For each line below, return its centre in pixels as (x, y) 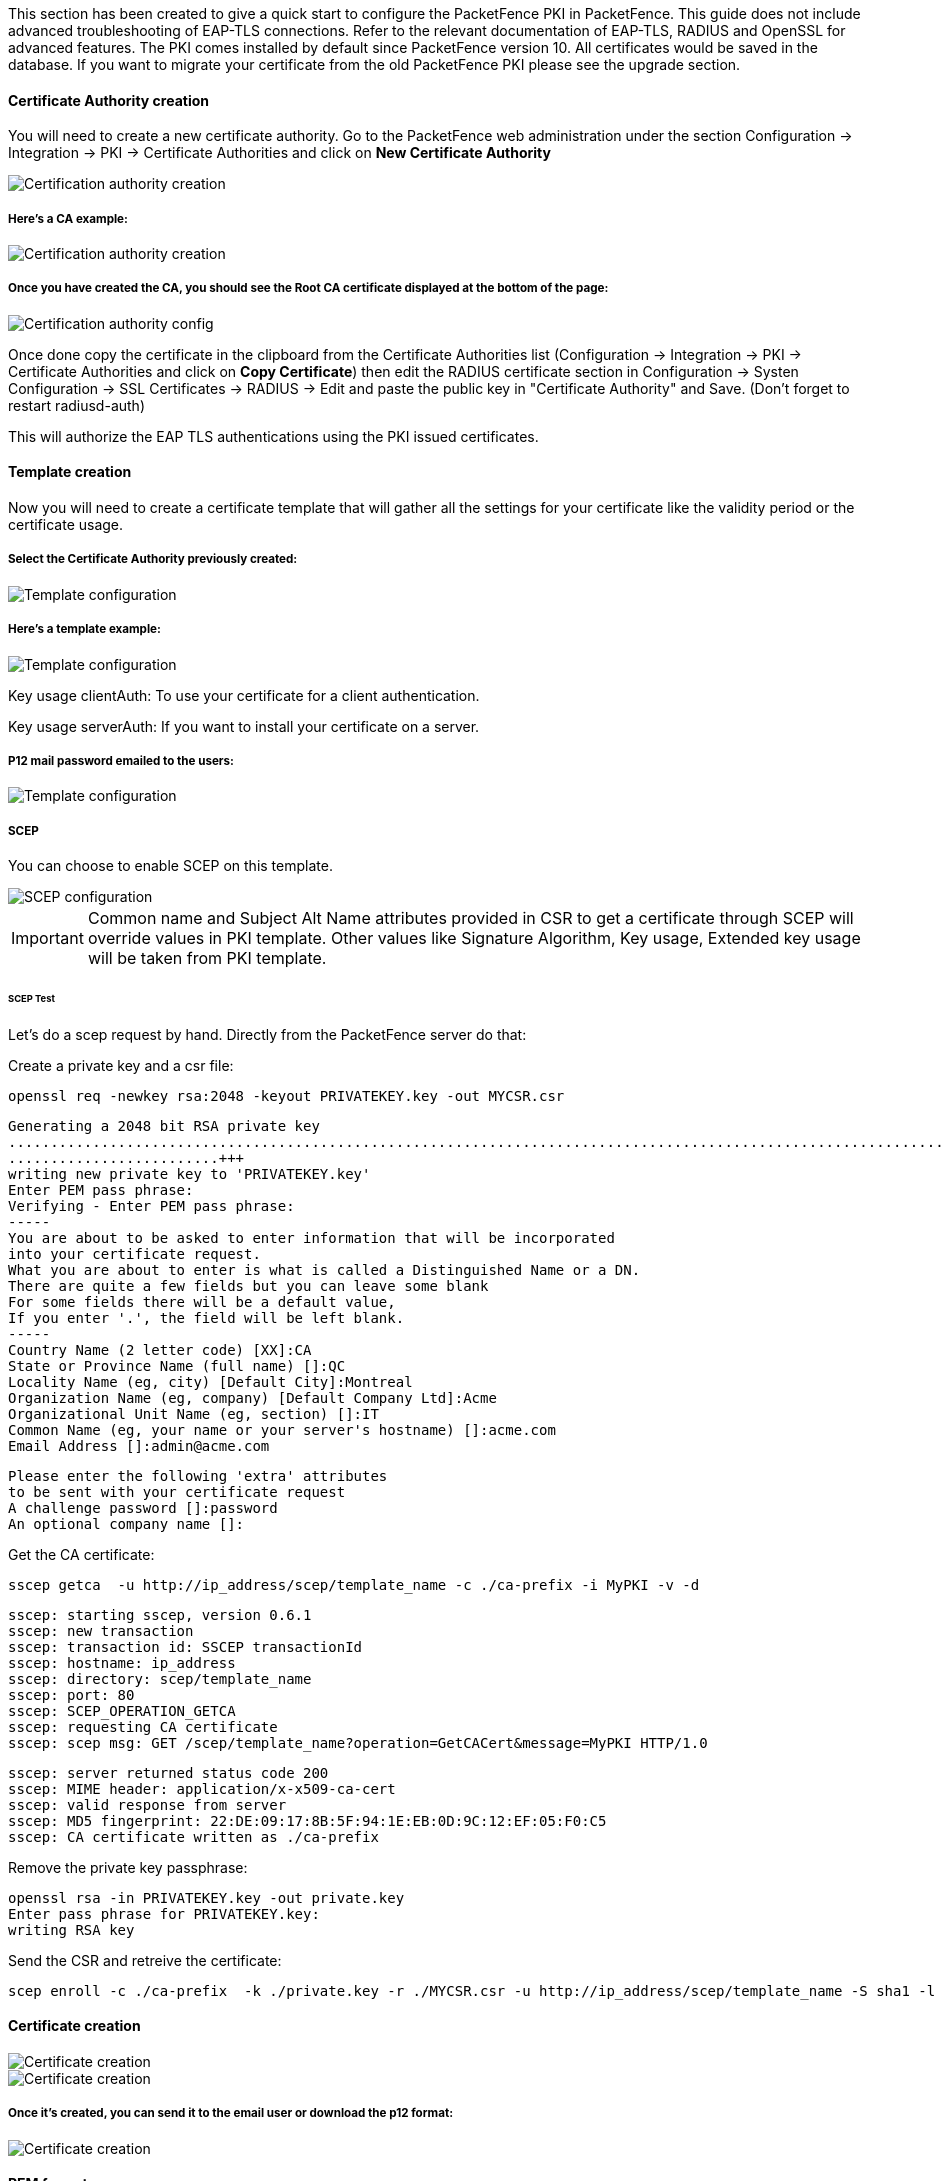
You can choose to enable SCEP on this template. (170, 866)
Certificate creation (74, 2026)
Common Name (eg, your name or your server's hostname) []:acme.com (282, 1429)
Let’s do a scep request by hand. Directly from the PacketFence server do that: (267, 1034)
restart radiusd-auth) (76, 405)
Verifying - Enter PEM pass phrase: (151, 1205)
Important (47, 938)
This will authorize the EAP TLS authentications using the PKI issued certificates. (273, 436)
